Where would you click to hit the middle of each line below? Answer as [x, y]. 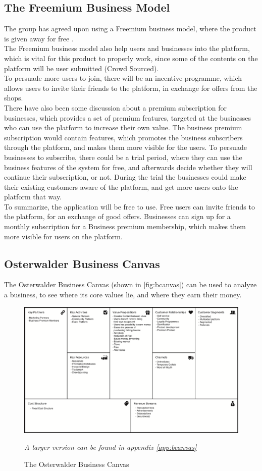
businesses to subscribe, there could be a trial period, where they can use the [123, 157]
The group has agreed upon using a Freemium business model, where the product [130, 29]
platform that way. [33, 197]
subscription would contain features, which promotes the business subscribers [123, 137]
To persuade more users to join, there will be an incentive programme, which [123, 78]
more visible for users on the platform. [63, 236]
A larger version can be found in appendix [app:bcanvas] [111, 447]
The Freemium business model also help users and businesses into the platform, [127, 48]
